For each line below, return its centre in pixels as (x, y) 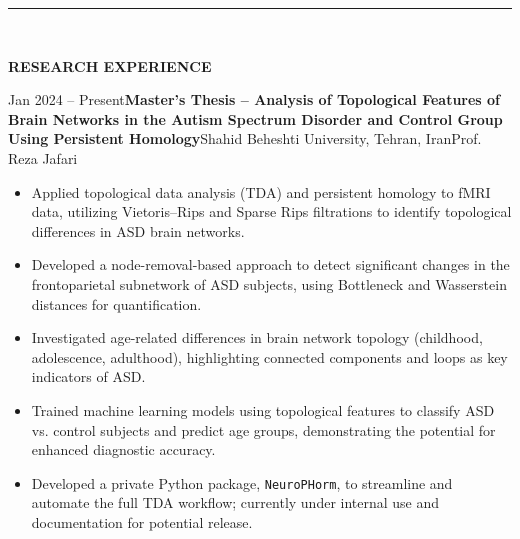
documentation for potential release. (142, 521)
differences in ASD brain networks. (138, 230)
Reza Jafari (43, 157)
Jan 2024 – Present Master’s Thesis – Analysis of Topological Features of (254, 99)
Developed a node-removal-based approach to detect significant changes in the (270, 264)
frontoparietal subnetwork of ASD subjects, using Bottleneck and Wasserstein (269, 283)
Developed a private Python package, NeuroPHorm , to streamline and (242, 482)
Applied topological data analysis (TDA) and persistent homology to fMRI (261, 191)
